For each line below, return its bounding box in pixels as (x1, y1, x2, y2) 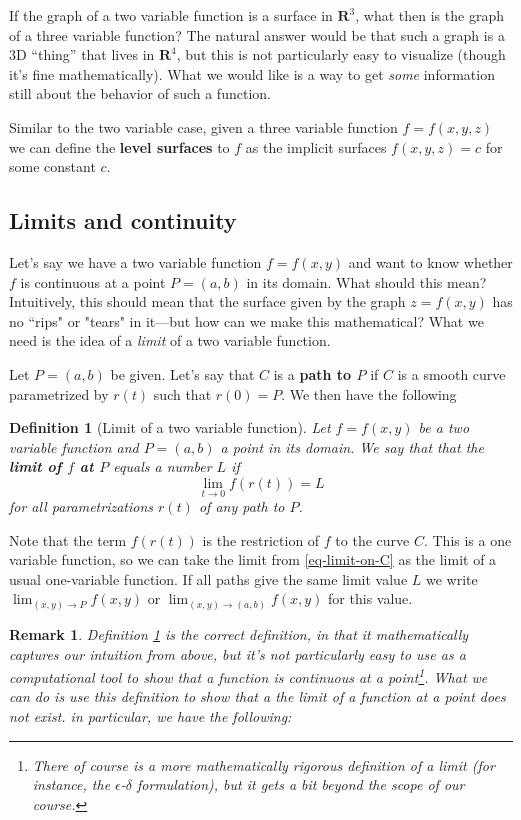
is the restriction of (202, 529, 320, 550)
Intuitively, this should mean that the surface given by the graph (9, 291, 406, 312)
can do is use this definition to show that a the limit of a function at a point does (9, 686, 506, 707)
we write (425, 568, 478, 589)
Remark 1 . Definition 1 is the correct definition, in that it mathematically (9, 624, 469, 644)
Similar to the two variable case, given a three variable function (9, 116, 398, 137)
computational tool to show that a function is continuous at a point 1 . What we (9, 664, 488, 687)
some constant (9, 156, 96, 177)
